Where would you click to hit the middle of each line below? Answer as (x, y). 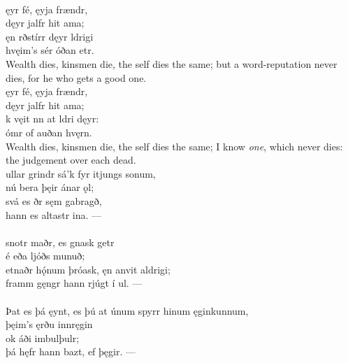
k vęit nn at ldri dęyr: (52, 119)
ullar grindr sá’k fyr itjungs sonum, (81, 173)
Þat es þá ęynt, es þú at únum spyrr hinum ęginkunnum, (127, 310)
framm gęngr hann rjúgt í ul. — (74, 283)
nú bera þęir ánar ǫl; (50, 187)
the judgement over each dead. (71, 160)
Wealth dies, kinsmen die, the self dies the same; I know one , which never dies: (174, 146)
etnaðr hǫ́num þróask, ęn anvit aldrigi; (88, 269)
